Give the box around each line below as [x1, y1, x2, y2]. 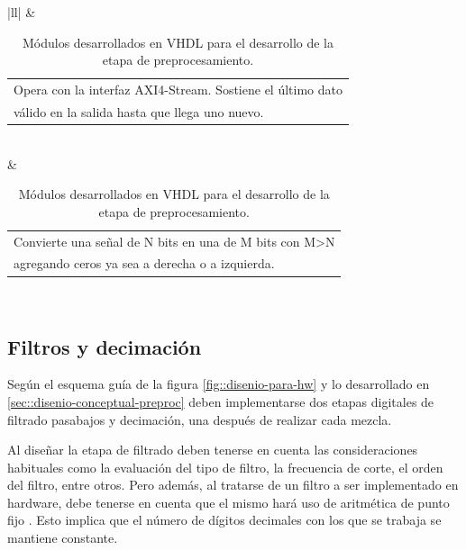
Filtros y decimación [7, 332, 202, 360]
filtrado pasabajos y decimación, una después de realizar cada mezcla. [7, 410, 392, 428]
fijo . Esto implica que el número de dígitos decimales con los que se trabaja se [7, 510, 442, 529]
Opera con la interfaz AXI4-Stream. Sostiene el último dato [14, 80, 343, 99]
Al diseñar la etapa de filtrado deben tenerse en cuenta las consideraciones [7, 440, 418, 459]
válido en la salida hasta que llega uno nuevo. [14, 102, 264, 121]
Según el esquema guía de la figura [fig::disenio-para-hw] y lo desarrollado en [7, 374, 430, 393]
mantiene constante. [7, 528, 118, 547]
